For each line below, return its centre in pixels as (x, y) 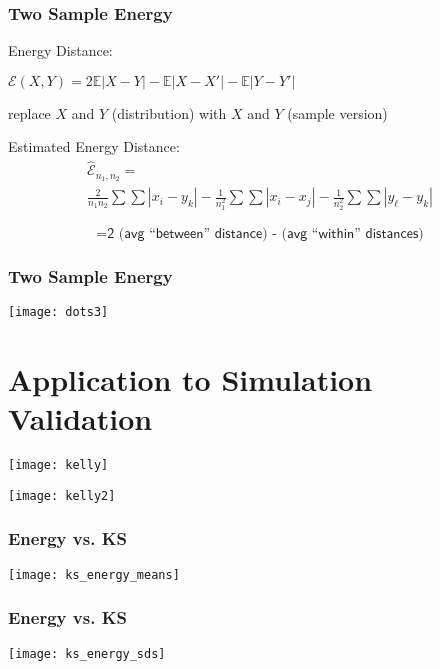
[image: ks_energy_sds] (87, 653)
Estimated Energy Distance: (94, 146)
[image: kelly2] (62, 495)
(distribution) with (169, 112)
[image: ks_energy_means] (94, 574)
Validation (80, 418)
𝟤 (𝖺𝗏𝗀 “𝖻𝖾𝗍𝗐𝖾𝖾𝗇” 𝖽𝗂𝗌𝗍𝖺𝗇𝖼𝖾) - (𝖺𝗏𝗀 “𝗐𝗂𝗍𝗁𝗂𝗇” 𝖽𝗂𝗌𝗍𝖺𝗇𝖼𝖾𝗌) (265, 234)
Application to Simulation (190, 379)
